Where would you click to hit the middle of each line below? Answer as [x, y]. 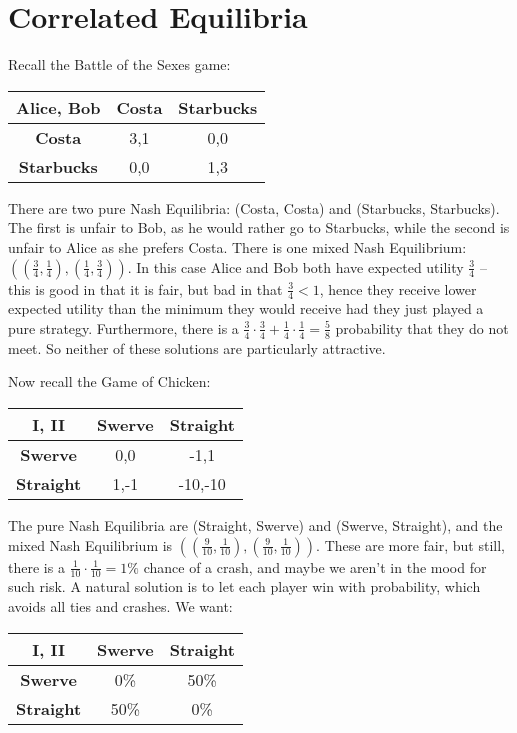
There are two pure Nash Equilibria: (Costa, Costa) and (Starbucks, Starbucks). [254, 207]
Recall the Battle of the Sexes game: [119, 64]
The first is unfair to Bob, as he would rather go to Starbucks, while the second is [259, 227]
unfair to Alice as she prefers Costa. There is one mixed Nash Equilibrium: [237, 246]
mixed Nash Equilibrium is [90, 544]
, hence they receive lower [398, 288]
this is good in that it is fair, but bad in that [145, 288]
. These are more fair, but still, [410, 544]
